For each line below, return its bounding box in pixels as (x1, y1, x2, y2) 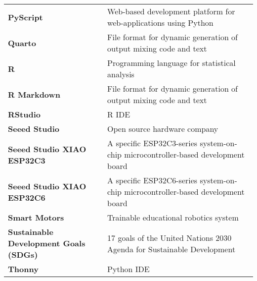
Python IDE (107, 263, 150, 275)
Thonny (8, 263, 39, 275)
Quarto (8, 37, 36, 49)
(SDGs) (8, 249, 38, 260)
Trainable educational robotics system (107, 212, 239, 223)
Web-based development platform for (107, 5, 235, 17)
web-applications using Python (107, 17, 214, 28)
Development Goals (8, 237, 86, 249)
